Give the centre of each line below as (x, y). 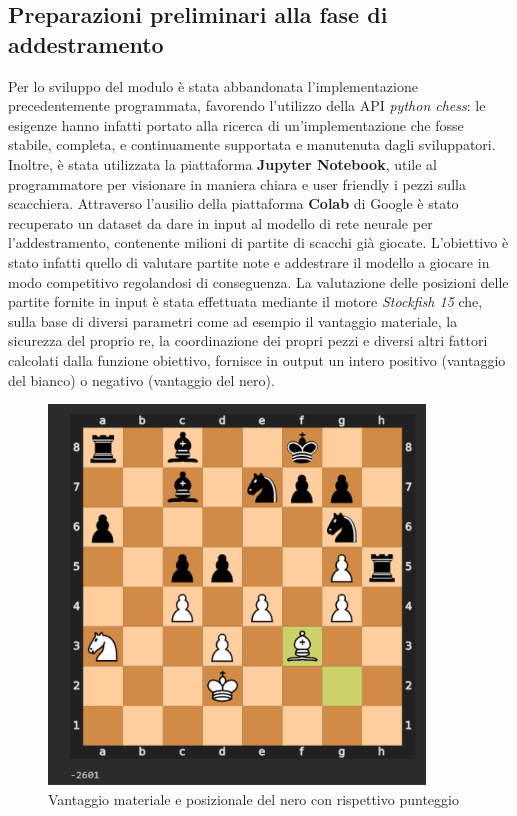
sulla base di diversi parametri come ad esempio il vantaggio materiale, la (233, 320)
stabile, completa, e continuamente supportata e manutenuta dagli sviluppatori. (252, 144)
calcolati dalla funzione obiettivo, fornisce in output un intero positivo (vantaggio (257, 359)
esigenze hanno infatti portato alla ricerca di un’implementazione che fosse (236, 124)
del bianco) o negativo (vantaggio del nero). (141, 379)
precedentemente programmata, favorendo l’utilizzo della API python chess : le (247, 105)
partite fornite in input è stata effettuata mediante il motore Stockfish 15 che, (245, 301)
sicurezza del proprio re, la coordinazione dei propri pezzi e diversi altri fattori (248, 340)
